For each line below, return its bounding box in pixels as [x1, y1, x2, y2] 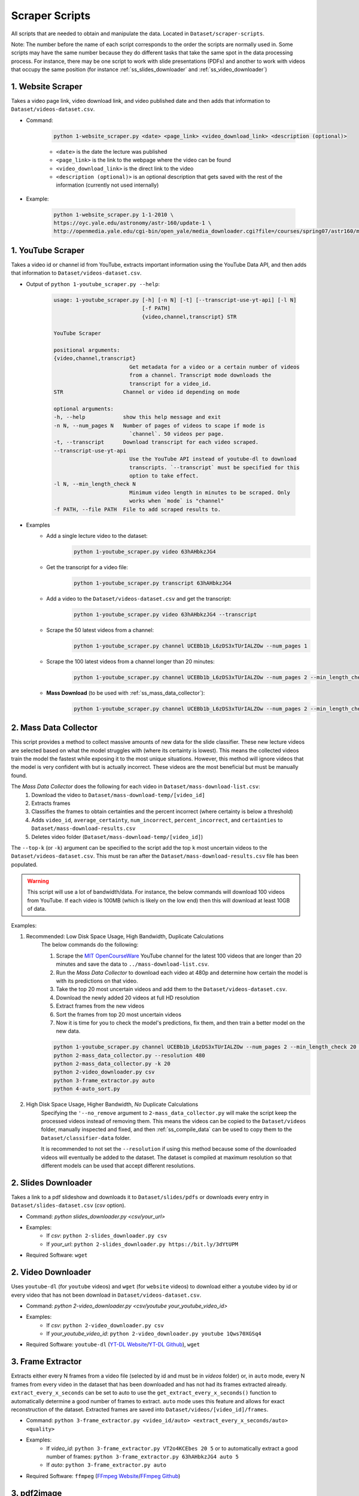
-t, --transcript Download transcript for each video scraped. [53, 439, 259, 446]
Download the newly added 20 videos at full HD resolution [56, 994, 200, 1001]
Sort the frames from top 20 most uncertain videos [56, 1011, 182, 1018]
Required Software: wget [26, 1251, 88, 1259]
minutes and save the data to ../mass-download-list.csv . [56, 960, 209, 968]
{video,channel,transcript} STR [141, 313, 237, 320]
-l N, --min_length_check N [53, 481, 136, 488]
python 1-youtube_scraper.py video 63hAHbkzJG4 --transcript [74, 611, 257, 618]
